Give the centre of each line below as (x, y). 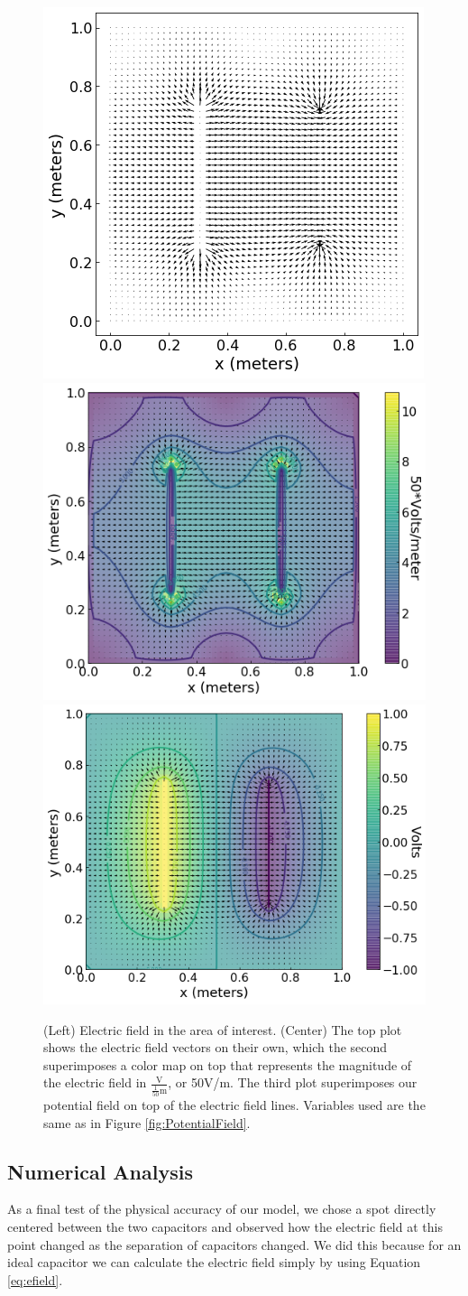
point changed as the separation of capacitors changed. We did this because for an (234, 1244)
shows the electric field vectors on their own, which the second (216, 1047)
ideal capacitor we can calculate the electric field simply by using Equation (214, 1262)
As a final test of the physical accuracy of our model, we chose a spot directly (222, 1209)
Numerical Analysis (100, 1171)
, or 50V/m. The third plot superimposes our (293, 1082)
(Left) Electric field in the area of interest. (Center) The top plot (223, 1029)
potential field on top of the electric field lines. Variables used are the (234, 1105)
